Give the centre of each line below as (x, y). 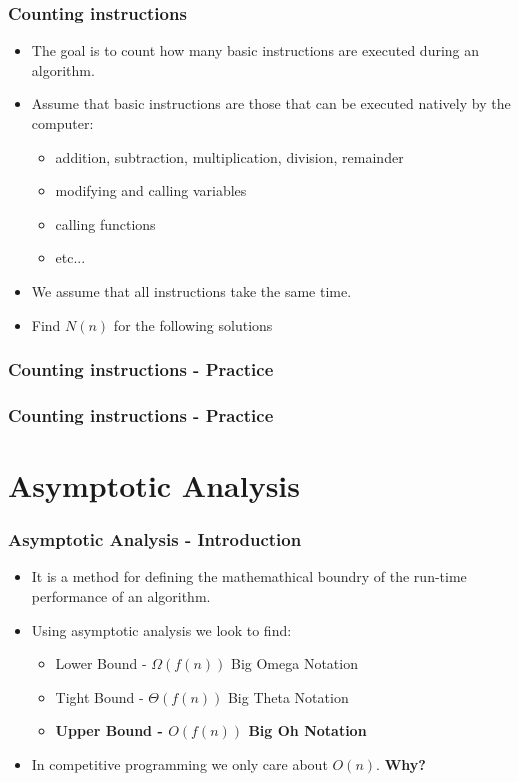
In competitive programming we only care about (179, 764)
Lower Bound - (101, 663)
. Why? (401, 764)
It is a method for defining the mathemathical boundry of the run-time (249, 576)
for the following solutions (193, 324)
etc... (70, 257)
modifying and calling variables (151, 190)
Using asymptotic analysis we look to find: (161, 629)
